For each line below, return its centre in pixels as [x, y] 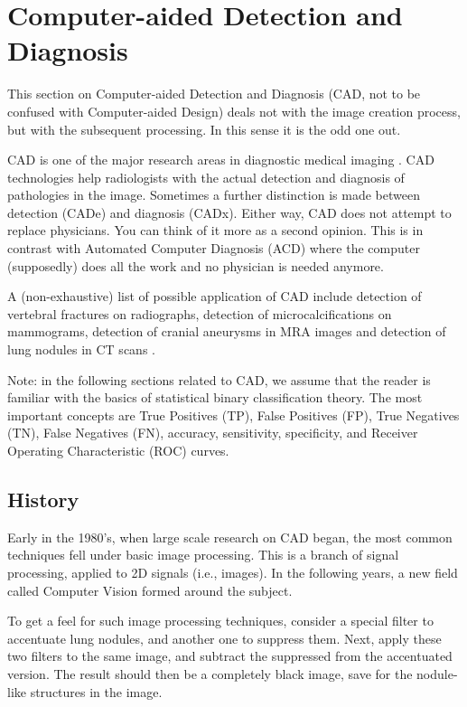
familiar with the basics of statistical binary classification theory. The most [215, 397]
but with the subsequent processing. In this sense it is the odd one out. [204, 129]
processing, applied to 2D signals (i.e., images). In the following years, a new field [233, 572]
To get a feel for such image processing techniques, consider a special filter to [220, 621]
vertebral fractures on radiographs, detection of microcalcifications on [200, 313]
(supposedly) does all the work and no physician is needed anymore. [196, 265]
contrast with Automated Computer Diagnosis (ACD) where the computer [214, 248]
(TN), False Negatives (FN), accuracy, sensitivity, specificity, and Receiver [213, 433]
